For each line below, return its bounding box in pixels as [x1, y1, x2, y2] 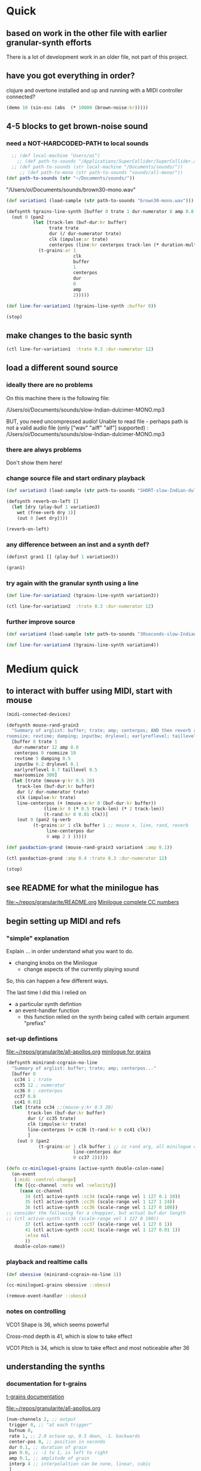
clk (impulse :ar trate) [48, 236, 109, 242]
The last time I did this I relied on [6, 989, 87, 996]
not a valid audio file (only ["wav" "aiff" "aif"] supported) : [6, 424, 148, 431]
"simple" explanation [6, 934, 69, 942]
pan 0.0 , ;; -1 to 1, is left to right [8, 1450, 109, 1456]
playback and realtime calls [6, 1258, 88, 1266]
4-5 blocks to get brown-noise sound [6, 121, 148, 131]
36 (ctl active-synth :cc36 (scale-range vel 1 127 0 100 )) [25, 1205, 178, 1211]
